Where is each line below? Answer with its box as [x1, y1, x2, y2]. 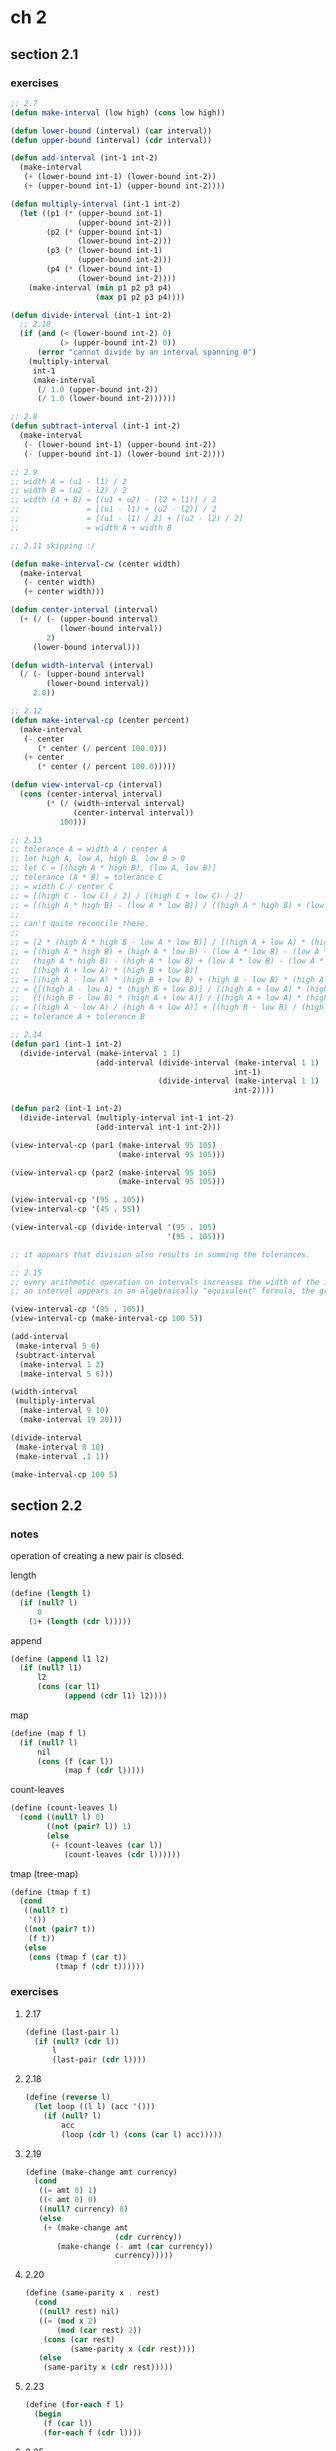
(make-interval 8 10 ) [14, 1442, 105, 1452]
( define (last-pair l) [24, 2027, 120, 2037]
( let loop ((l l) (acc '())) [34, 2102, 156, 2112]
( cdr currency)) [114, 2232, 183, 2242]
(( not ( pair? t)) [23, 1924, 97, 1935]
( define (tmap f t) [10, 1887, 92, 1897]
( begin [34, 2409, 62, 2420]
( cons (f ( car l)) [36, 1756, 114, 1766]
